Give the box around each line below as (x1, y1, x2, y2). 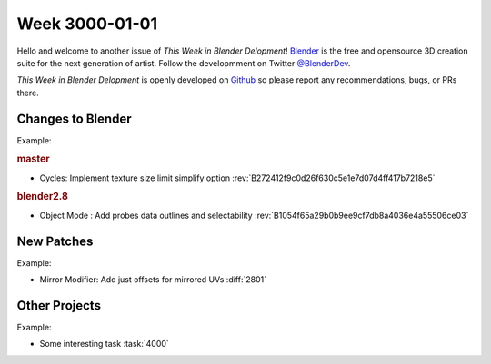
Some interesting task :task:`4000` (39, 339, 170, 349)
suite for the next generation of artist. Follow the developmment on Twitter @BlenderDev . (16, 57, 351, 68)
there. (16, 87, 40, 98)
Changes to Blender (16, 111, 132, 126)
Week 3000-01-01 (16, 14, 158, 34)
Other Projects (16, 298, 102, 313)
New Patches (16, 233, 94, 249)
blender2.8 (16, 191, 68, 203)
